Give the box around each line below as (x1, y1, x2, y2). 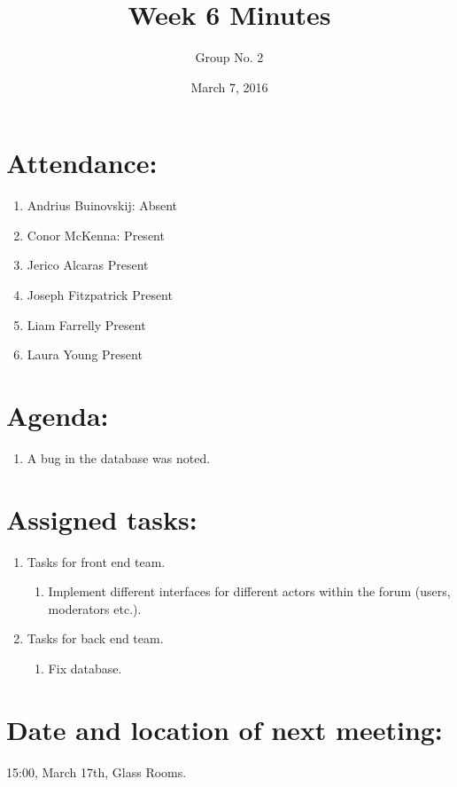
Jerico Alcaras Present (27, 256, 149, 274)
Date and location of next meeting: (6, 711, 443, 747)
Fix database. (48, 659, 122, 678)
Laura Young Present (27, 345, 143, 364)
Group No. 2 (195, 48, 264, 67)
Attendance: (6, 145, 158, 181)
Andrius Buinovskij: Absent (27, 196, 178, 215)
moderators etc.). (48, 599, 142, 618)
